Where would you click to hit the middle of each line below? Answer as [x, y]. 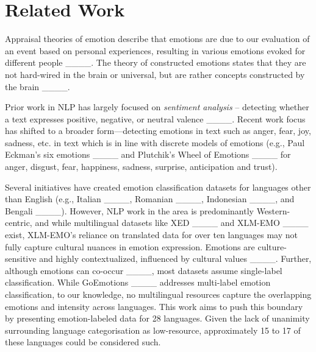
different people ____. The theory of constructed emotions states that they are [156, 62]
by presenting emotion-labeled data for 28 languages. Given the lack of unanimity [157, 318]
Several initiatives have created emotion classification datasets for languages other [158, 187]
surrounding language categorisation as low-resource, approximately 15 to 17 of [153, 330]
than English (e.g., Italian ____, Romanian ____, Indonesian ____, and [150, 199]
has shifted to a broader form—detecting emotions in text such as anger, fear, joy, [158, 131]
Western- [273, 210]
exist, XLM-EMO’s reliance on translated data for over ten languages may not [151, 235]
